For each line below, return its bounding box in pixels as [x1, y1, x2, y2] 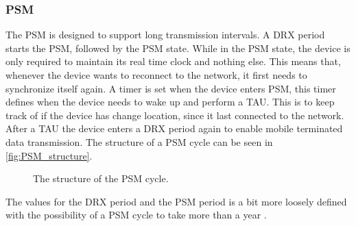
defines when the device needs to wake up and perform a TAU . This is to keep [5, 95, 335, 109]
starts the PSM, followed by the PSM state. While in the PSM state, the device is [5, 40, 351, 55]
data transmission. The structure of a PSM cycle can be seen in [5, 134, 273, 149]
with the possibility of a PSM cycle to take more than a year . [5, 208, 267, 222]
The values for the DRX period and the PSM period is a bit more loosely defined [5, 194, 347, 208]
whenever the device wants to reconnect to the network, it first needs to [5, 68, 307, 81]
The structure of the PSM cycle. [33, 171, 169, 186]
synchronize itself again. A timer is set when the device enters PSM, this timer [5, 81, 336, 95]
